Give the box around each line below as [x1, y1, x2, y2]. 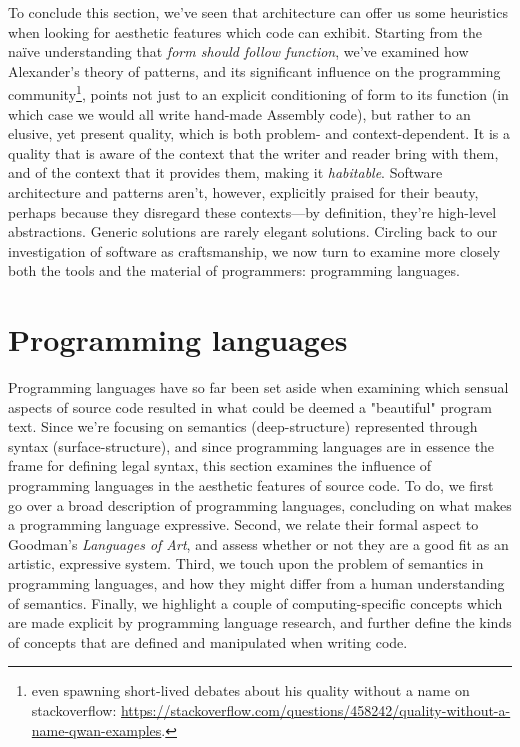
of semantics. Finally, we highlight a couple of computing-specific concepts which [8, 592, 503, 613]
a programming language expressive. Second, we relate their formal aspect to [8, 514, 479, 535]
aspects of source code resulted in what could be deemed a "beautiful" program [8, 396, 492, 417]
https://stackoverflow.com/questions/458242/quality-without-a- [120, 700, 511, 720]
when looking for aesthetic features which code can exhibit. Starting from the [8, 21, 482, 42]
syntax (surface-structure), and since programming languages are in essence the [8, 435, 495, 456]
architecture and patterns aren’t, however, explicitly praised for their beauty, [8, 182, 479, 202]
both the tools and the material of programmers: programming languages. [8, 260, 460, 281]
